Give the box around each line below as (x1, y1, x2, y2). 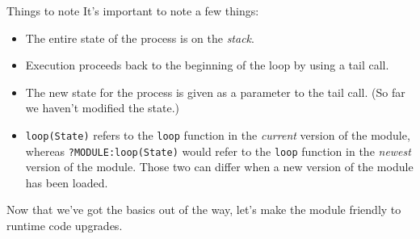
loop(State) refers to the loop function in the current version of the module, (25, 126, 410, 143)
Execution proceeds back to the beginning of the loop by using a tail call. (25, 57, 389, 73)
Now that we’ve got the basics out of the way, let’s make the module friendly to (6, 201, 401, 218)
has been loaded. (25, 174, 108, 191)
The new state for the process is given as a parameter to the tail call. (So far (25, 83, 405, 100)
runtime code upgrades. (6, 217, 123, 234)
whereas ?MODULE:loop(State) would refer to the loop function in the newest (25, 142, 411, 159)
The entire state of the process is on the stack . (25, 29, 254, 46)
